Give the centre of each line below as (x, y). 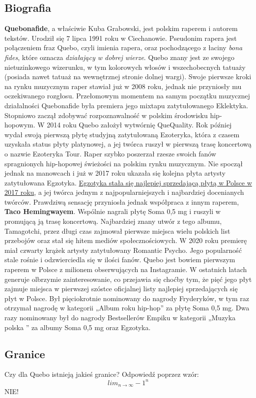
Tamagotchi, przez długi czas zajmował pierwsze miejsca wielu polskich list (117, 230)
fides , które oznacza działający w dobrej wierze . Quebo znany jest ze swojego (119, 57)
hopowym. (20, 125)
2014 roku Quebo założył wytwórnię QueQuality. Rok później (139, 125)
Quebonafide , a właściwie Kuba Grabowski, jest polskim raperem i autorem (121, 28)
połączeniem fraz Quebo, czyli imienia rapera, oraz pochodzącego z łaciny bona (124, 47)
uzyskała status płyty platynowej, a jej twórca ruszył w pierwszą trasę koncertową (128, 144)
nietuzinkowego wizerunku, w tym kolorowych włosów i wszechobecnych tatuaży (125, 67)
